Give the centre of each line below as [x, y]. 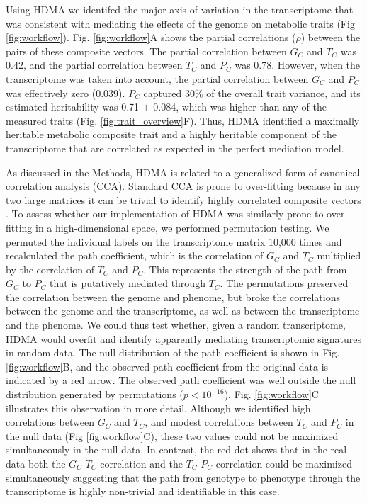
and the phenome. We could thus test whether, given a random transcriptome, [176, 325]
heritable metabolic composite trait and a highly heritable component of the [171, 134]
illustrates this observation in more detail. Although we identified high [158, 408]
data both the [36, 463]
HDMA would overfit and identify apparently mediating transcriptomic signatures [183, 338]
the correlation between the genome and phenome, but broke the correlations [173, 296]
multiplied [339, 255]
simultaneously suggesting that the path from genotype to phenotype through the [183, 477]
